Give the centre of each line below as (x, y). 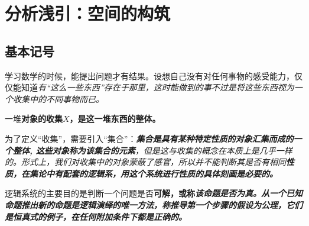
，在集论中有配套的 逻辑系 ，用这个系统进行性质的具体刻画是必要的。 (145, 173)
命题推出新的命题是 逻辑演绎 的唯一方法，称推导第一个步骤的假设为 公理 (141, 204)
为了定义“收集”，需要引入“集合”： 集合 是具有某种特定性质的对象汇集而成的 (149, 138)
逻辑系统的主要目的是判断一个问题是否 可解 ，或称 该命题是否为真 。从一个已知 (154, 193)
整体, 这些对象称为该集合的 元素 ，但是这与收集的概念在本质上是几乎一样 (152, 150)
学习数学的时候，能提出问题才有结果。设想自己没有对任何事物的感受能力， (149, 75)
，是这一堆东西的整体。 (115, 119)
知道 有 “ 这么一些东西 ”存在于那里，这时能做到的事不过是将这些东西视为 (157, 87)
